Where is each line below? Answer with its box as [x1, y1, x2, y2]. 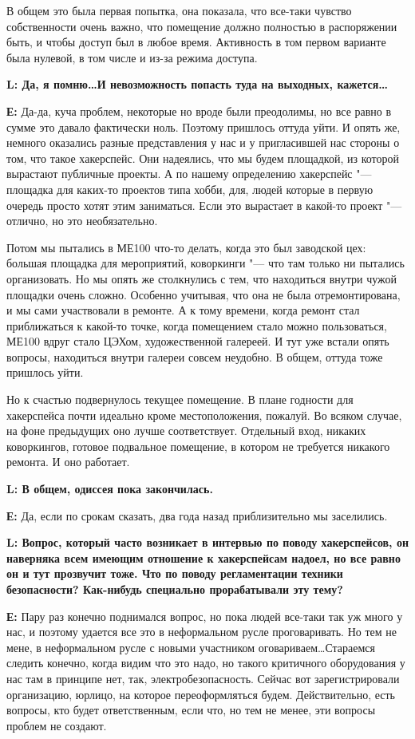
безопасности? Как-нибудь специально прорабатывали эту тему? [6, 581, 343, 597]
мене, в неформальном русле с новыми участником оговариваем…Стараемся [6, 638, 375, 655]
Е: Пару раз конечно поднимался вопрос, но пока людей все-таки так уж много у [6, 607, 403, 624]
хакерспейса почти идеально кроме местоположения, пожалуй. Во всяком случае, [6, 406, 402, 423]
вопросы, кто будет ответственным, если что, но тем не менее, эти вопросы [6, 701, 376, 718]
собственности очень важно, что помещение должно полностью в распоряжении [6, 18, 397, 34]
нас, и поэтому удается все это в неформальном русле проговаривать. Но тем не [6, 623, 397, 640]
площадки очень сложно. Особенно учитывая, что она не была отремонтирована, [6, 286, 401, 302]
